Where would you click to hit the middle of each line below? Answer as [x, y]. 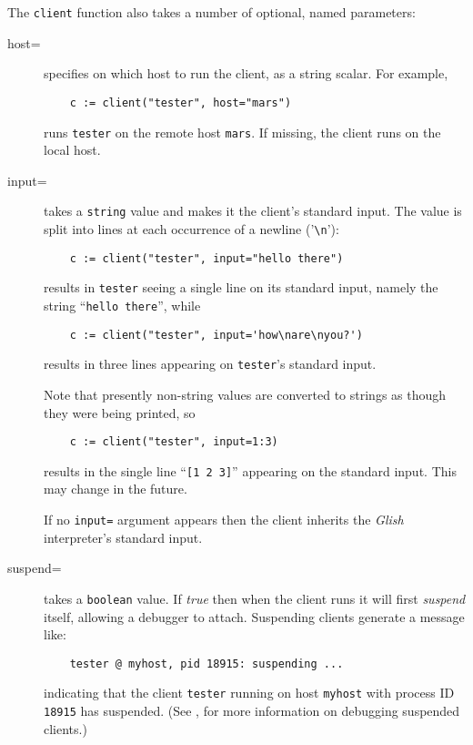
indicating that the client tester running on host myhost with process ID [249, 693]
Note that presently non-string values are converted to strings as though [245, 394]
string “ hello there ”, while [122, 305]
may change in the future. [116, 489]
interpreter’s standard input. [123, 537]
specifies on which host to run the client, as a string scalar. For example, [246, 73]
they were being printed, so [120, 412]
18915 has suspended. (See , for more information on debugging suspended [252, 711]
